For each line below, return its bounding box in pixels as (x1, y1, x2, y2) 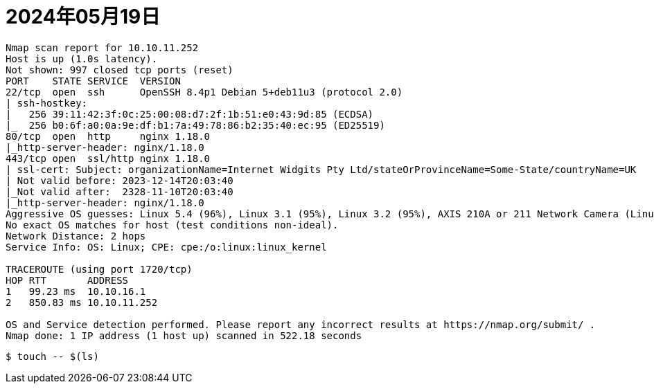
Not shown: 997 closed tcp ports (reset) (6, 64, 233, 75)
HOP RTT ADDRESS (6, 274, 129, 286)
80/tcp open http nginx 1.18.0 (6, 130, 211, 142)
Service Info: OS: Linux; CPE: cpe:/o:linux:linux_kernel (6, 241, 327, 253)
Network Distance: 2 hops (6, 230, 146, 242)
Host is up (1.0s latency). (6, 53, 158, 64)
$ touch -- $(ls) (6, 350, 99, 362)
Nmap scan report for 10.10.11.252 (6, 42, 199, 53)
